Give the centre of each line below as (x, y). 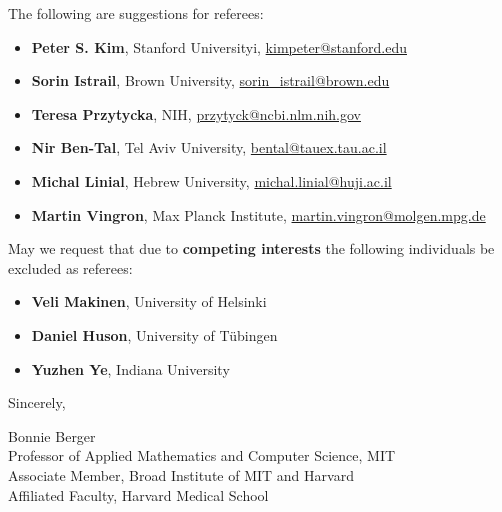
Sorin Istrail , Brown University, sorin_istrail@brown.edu (210, 80)
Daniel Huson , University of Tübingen (154, 334)
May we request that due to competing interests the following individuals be (251, 248)
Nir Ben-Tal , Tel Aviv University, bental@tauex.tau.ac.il (209, 147)
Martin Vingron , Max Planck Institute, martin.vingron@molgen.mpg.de (258, 214)
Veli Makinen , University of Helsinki (149, 301)
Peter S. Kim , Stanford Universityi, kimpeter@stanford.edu (219, 46)
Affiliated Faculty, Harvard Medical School (138, 494)
